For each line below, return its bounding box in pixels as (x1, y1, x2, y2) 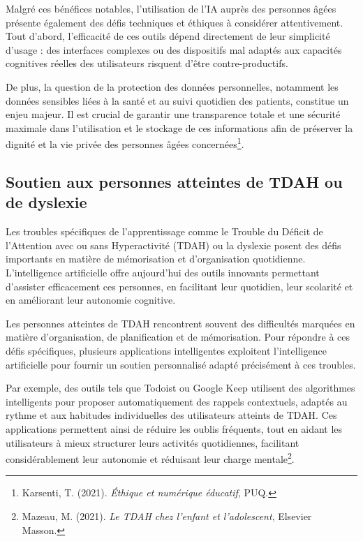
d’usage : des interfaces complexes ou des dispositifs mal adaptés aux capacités (6, 42, 342, 57)
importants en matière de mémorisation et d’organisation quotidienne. (6, 251, 306, 266)
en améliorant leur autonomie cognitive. (6, 292, 176, 307)
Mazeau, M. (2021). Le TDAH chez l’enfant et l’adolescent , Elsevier (22, 508, 312, 523)
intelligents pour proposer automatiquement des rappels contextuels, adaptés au (6, 394, 348, 408)
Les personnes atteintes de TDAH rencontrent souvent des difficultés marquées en (6, 316, 355, 330)
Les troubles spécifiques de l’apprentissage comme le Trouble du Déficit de (6, 224, 323, 239)
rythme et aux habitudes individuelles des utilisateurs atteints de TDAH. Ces (6, 408, 337, 422)
